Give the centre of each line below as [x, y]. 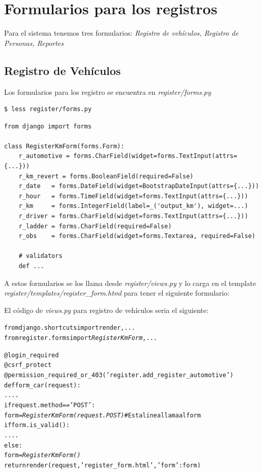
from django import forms [48, 126]
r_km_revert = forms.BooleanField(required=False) [106, 176]
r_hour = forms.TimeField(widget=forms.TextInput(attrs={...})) [133, 196]
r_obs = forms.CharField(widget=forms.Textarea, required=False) [137, 236]
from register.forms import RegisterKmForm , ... [81, 338]
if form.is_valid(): [37, 425]
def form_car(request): [42, 385]
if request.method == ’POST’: [50, 405]
